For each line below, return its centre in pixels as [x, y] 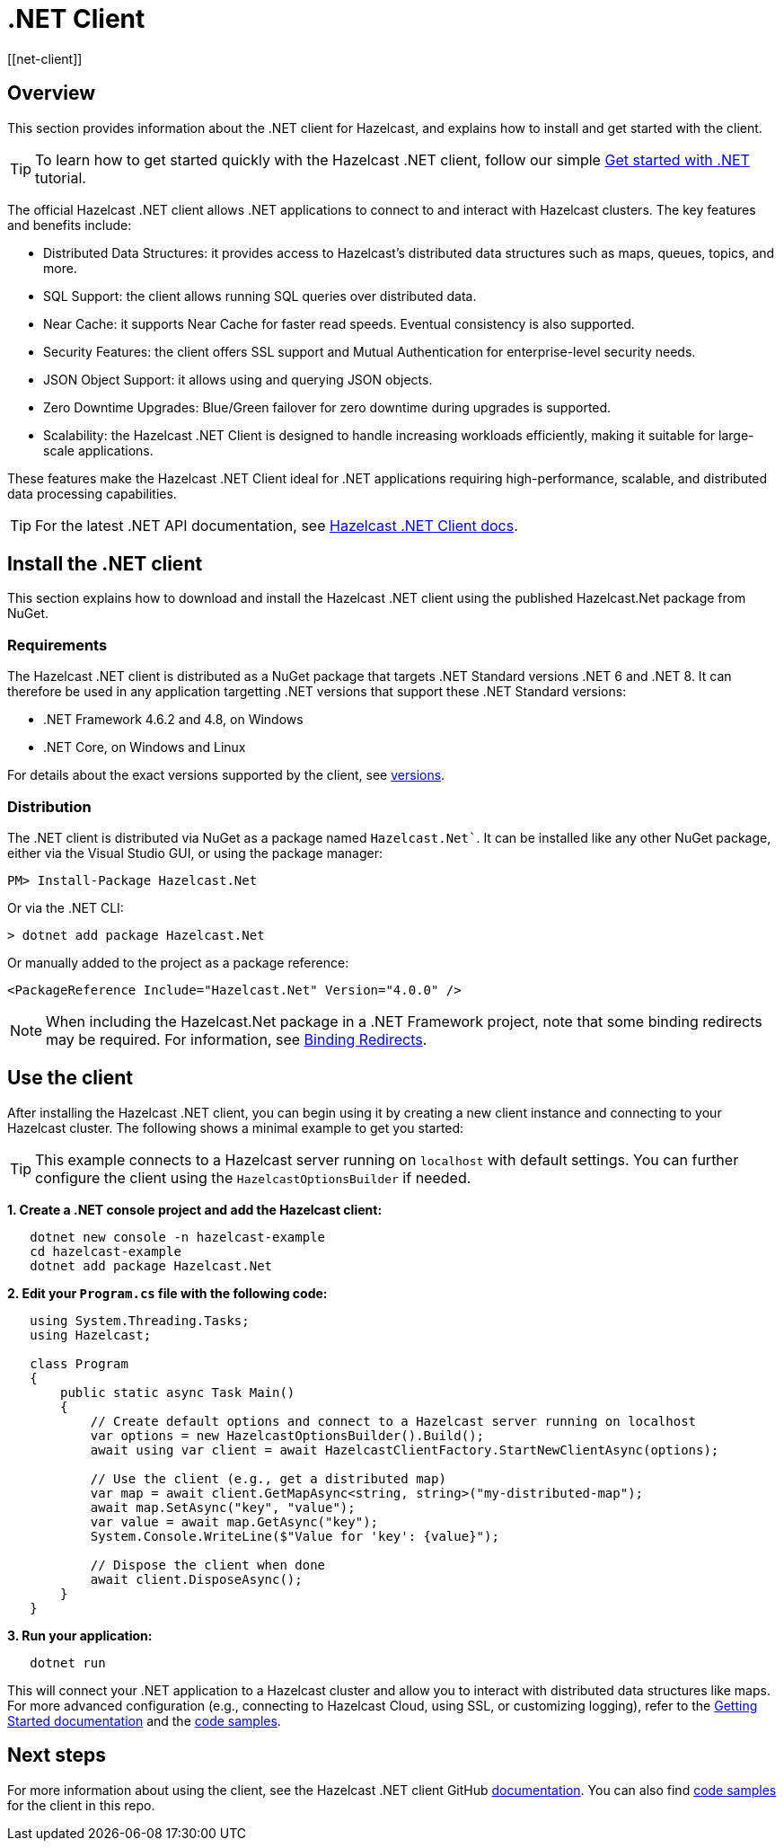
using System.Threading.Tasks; [140, 1320]
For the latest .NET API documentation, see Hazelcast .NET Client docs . [277, 525]
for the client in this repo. [81, 1805]
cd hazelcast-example [106, 1251]
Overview [52, 93]
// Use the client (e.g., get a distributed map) [268, 1478]
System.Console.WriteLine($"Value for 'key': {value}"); [295, 1536]
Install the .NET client [105, 564]
